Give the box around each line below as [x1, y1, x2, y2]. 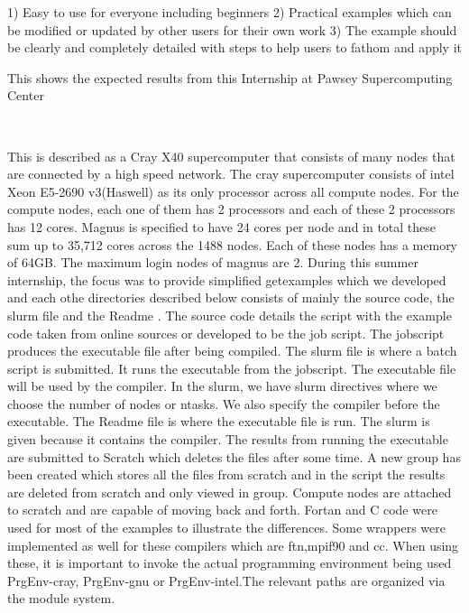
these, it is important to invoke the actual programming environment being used [7, 553, 452, 572]
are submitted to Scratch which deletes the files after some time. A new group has [7, 447, 461, 466]
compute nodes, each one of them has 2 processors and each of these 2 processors [7, 200, 455, 218]
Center [7, 86, 44, 105]
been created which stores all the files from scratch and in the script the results [7, 465, 446, 484]
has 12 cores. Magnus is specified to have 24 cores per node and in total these [7, 217, 437, 236]
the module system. [7, 589, 115, 608]
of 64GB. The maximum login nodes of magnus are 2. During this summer [7, 253, 418, 272]
